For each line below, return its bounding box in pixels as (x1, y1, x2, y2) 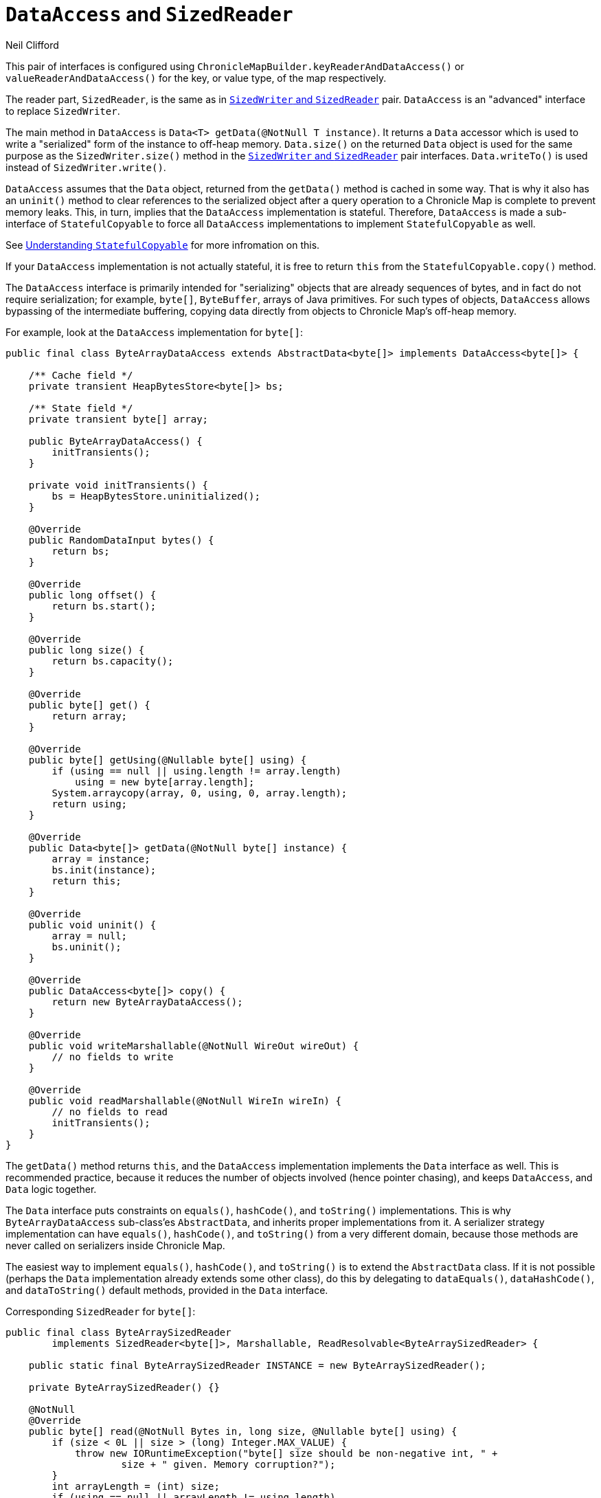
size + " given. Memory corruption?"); (121, 1458, 336, 1470)
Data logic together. (5, 1183, 97, 1195)
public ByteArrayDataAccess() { (28, 435, 203, 447)
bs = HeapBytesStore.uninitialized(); (52, 490, 260, 502)
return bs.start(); (52, 600, 157, 612)
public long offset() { (28, 589, 157, 601)
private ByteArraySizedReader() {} (28, 1381, 220, 1393)
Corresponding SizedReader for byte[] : (5, 1305, 196, 1317)
